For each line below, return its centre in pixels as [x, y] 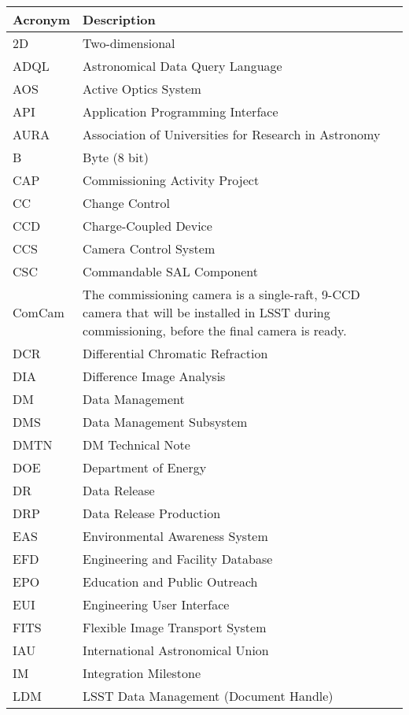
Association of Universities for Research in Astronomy [232, 134]
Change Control [126, 203]
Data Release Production [152, 513]
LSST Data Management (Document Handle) [208, 696]
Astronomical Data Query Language [182, 66]
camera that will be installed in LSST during [206, 312]
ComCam [39, 312]
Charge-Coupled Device [147, 226]
